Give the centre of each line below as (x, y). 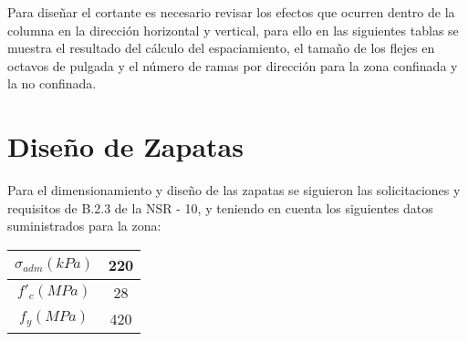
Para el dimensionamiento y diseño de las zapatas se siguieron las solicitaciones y (234, 190)
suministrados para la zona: (84, 226)
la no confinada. (52, 83)
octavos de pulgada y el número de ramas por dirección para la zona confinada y (233, 65)
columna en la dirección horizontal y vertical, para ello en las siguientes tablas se (233, 30)
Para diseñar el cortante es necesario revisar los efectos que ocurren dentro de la (231, 12)
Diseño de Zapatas (125, 146)
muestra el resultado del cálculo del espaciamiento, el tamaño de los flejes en (221, 48)
